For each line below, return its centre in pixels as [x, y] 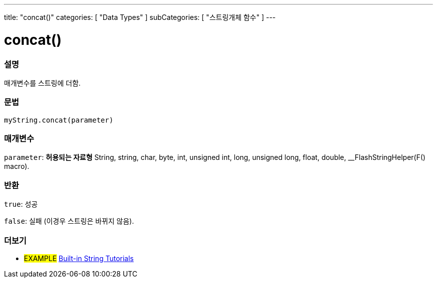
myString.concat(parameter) [59, 120]
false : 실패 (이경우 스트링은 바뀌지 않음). [69, 221]
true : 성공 [21, 204]
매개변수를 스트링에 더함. [42, 83]
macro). [17, 166]
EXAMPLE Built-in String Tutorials [79, 258]
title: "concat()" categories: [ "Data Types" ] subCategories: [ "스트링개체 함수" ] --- [140, 17]
